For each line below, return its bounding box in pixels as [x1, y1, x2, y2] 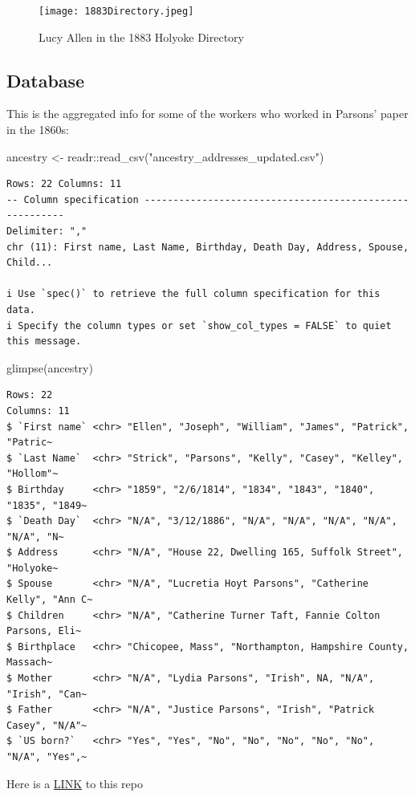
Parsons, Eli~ [6, 625, 82, 637]
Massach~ [6, 657, 53, 669]
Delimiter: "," [6, 226, 87, 238]
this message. [6, 335, 82, 348]
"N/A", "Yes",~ [6, 751, 87, 763]
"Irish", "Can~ [6, 688, 87, 700]
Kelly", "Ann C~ [6, 594, 93, 606]
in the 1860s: [6, 121, 69, 138]
